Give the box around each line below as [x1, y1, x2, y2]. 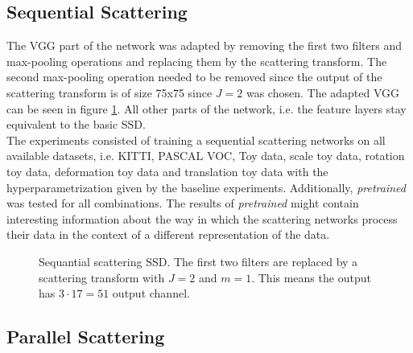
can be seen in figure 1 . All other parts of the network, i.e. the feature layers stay [6, 100, 407, 117]
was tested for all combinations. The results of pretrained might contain [6, 195, 359, 211]
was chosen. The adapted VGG [246, 84, 400, 101]
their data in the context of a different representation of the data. [6, 226, 330, 243]
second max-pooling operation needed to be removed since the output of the [6, 68, 382, 85]
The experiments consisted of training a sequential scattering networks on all [6, 131, 386, 148]
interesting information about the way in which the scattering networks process [6, 210, 398, 227]
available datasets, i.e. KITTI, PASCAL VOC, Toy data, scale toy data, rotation [6, 147, 405, 164]
